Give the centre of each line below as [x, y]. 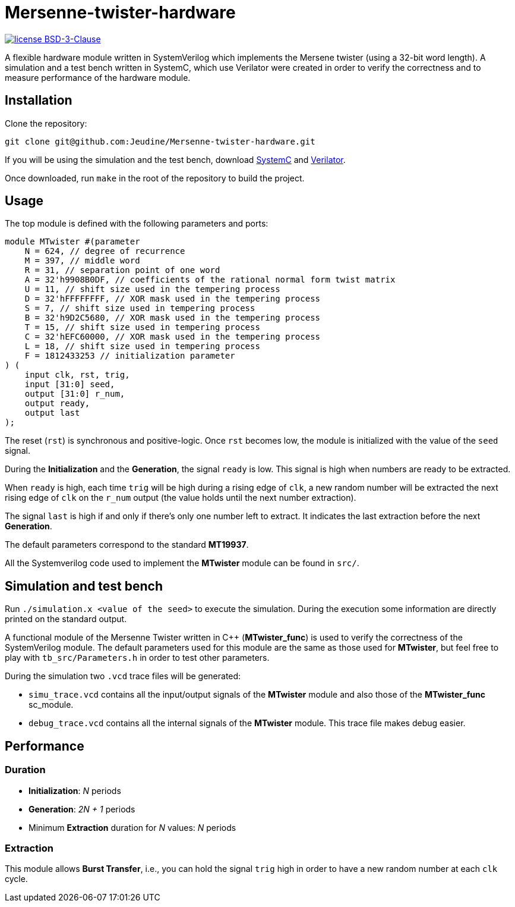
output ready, [57, 404]
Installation [39, 101]
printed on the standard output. [66, 619]
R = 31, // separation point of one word [122, 270]
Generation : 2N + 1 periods [82, 809]
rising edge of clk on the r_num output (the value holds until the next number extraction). [181, 498]
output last [52, 413]
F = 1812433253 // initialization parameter [130, 356]
